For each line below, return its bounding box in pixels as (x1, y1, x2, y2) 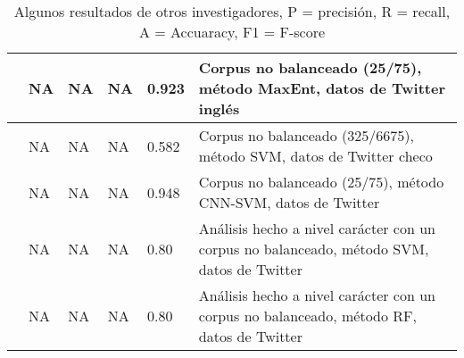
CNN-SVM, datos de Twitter (198, 192, 380, 212)
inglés (198, 98, 240, 119)
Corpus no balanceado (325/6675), (198, 125, 414, 146)
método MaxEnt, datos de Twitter (198, 78, 446, 98)
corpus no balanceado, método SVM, (198, 238, 429, 259)
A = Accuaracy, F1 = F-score (138, 21, 326, 42)
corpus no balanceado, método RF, (198, 305, 417, 326)
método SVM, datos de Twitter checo (198, 146, 433, 166)
